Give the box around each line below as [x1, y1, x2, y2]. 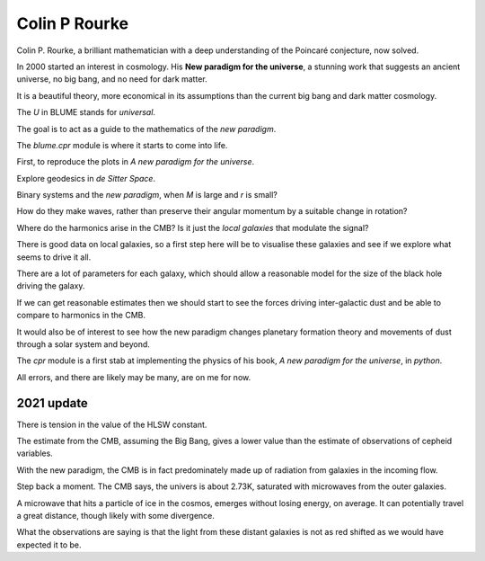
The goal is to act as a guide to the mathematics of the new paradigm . [16, 123, 277, 134]
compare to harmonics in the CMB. [16, 310, 146, 321]
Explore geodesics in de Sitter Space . [16, 173, 156, 183]
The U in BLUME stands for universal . [16, 107, 156, 118]
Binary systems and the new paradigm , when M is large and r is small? [16, 190, 278, 200]
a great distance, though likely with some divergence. [16, 511, 216, 521]
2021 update [16, 396, 89, 411]
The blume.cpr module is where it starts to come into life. [16, 139, 228, 150]
